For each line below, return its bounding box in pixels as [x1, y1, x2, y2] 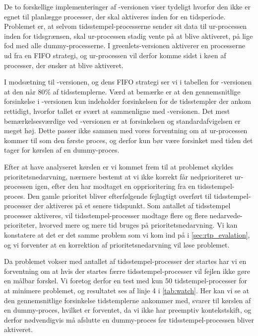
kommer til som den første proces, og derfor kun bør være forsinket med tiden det [4, 135, 253, 145]
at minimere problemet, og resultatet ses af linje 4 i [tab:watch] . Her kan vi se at [4, 285, 249, 296]
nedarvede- [209, 210, 243, 220]
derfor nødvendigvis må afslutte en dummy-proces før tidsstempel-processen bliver [4, 314, 254, 325]
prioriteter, [4, 220, 37, 230]
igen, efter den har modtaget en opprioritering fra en [35, 181, 195, 191]
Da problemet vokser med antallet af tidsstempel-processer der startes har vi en [4, 256, 247, 266]
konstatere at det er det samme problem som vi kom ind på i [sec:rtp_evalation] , [4, 230, 250, 240]
